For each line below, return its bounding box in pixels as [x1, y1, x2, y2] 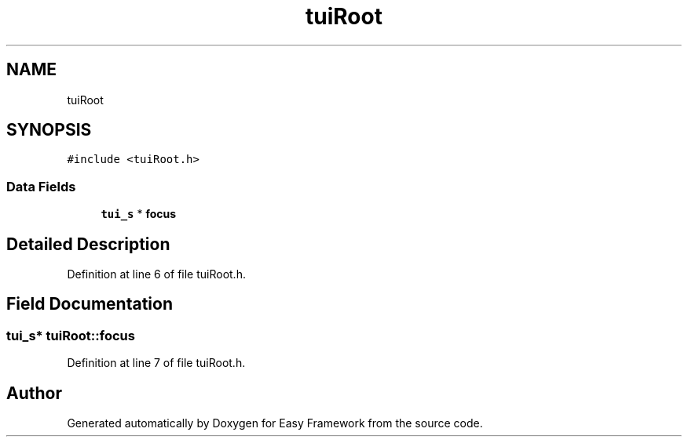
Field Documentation [6, 294, 173, 314]
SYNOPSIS [6, 120, 92, 140]
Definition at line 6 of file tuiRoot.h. [67, 267, 246, 281]
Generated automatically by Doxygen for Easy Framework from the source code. [67, 416, 483, 430]
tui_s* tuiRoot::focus [6, 327, 135, 343]
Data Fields [6, 178, 76, 194]
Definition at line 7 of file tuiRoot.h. [67, 356, 246, 370]
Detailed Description [6, 234, 170, 254]
